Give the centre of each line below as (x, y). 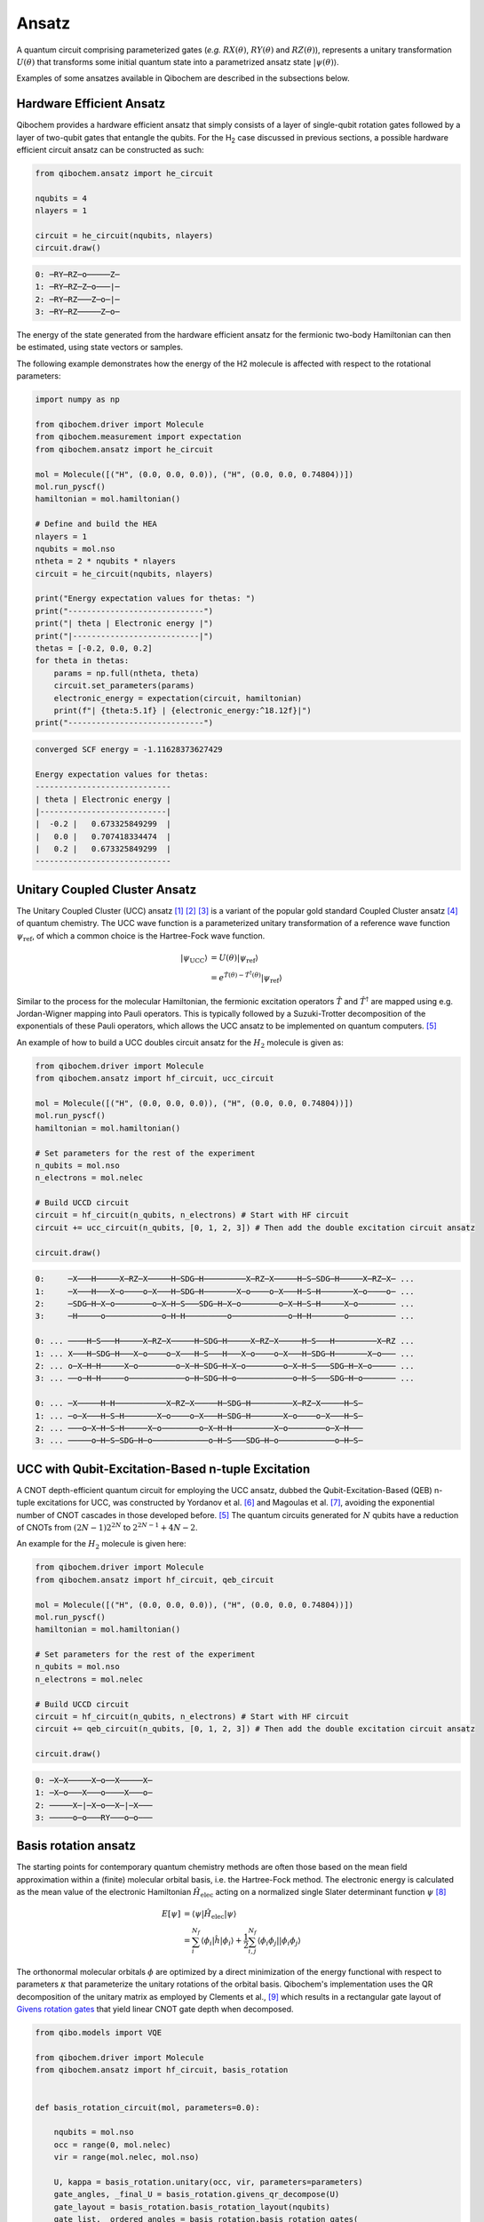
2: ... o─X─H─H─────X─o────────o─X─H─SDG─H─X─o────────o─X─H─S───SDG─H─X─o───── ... (225, 1366)
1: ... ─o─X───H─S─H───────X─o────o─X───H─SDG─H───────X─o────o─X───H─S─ (199, 1416)
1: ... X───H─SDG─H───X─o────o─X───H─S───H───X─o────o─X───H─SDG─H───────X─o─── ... (225, 1354)
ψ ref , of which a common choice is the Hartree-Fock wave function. (141, 936)
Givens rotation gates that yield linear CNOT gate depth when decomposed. (155, 2010)
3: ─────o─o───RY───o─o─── (94, 1817)
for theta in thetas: (82, 661)
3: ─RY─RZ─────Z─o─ (77, 312)
